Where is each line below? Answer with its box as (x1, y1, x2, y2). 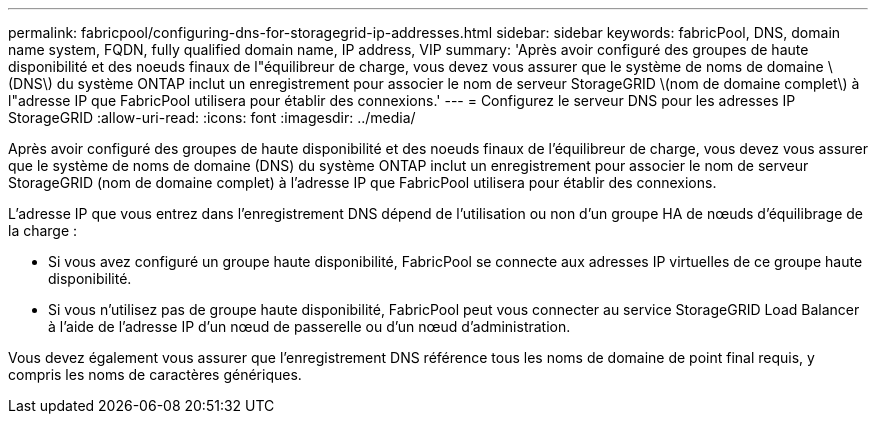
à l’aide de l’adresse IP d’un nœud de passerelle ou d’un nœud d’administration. (48, 318, 571, 335)
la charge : (8, 222, 78, 239)
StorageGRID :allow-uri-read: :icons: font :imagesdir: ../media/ (8, 109, 416, 126)
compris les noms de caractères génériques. (8, 366, 302, 383)
